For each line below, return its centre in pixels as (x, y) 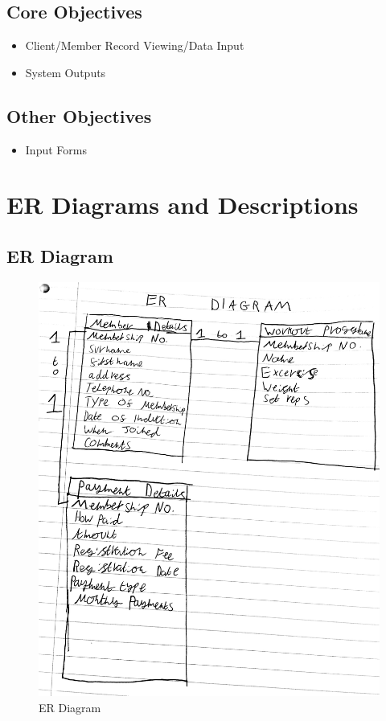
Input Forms (56, 149)
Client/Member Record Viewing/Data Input (135, 45)
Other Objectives (79, 115)
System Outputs (66, 72)
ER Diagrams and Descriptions (183, 205)
